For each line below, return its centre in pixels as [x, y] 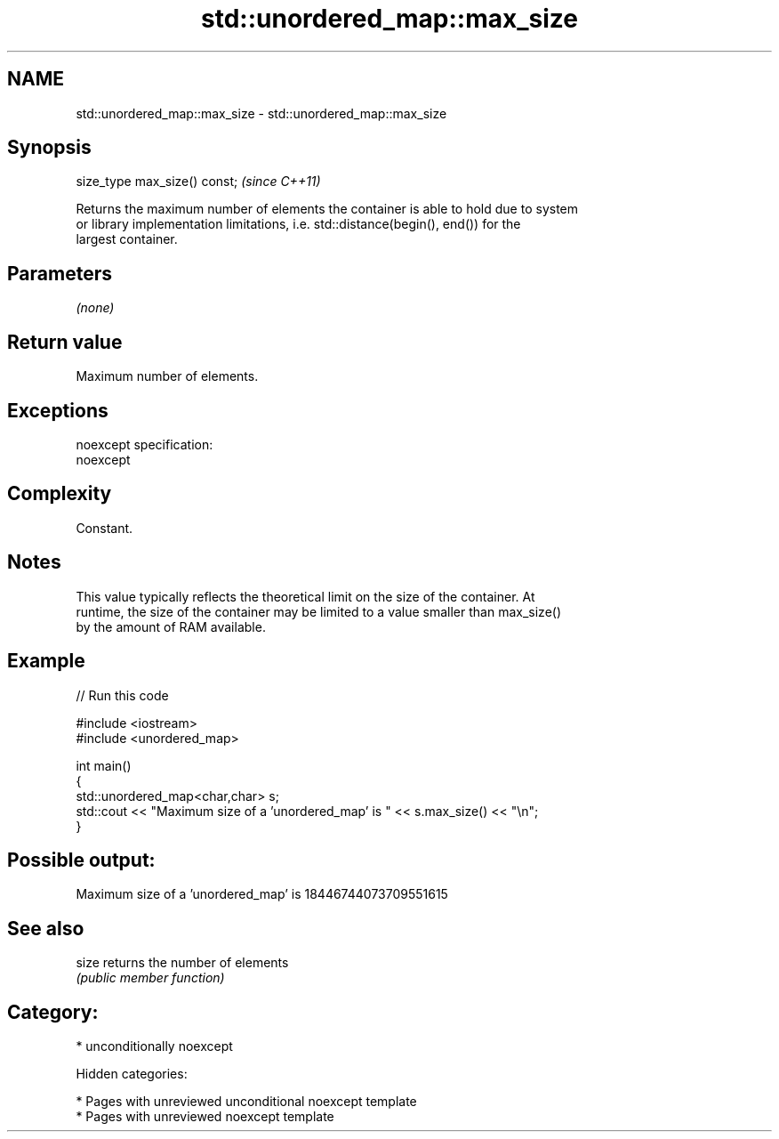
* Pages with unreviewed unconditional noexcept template [246, 1102]
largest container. [127, 239]
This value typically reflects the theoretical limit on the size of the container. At [305, 596]
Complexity [60, 494]
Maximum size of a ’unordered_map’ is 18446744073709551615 [262, 894]
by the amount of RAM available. [171, 626]
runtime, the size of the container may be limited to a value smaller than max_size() [319, 611]
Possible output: [81, 860]
